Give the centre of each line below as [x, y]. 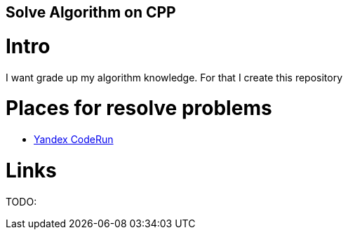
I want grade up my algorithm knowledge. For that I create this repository [174, 77]
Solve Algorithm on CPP [91, 12]
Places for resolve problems [139, 108]
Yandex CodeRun [74, 139]
